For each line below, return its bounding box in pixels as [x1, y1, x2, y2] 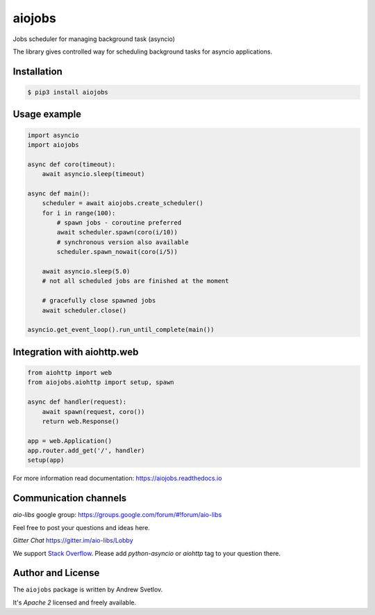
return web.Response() [42, 417, 119, 425]
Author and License [12, 567, 100, 579]
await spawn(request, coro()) [42, 408, 145, 415]
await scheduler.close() [42, 306, 127, 314]
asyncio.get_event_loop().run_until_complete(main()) [27, 326, 215, 334]
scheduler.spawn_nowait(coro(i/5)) [56, 248, 178, 256]
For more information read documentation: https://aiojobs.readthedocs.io [12, 474, 222, 483]
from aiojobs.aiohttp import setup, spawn [27, 378, 174, 386]
